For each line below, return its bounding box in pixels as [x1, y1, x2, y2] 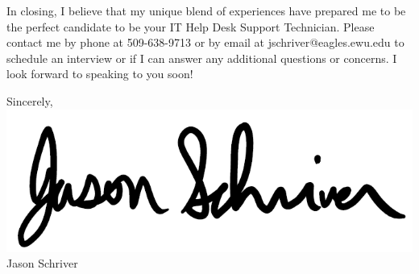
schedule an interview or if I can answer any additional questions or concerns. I [6, 49, 397, 66]
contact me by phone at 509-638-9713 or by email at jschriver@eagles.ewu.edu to [6, 34, 404, 51]
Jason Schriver [6, 255, 78, 272]
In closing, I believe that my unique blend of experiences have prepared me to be [6, 2, 406, 19]
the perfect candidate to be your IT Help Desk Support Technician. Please [6, 18, 375, 35]
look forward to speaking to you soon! [6, 65, 193, 82]
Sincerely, [6, 92, 53, 109]
